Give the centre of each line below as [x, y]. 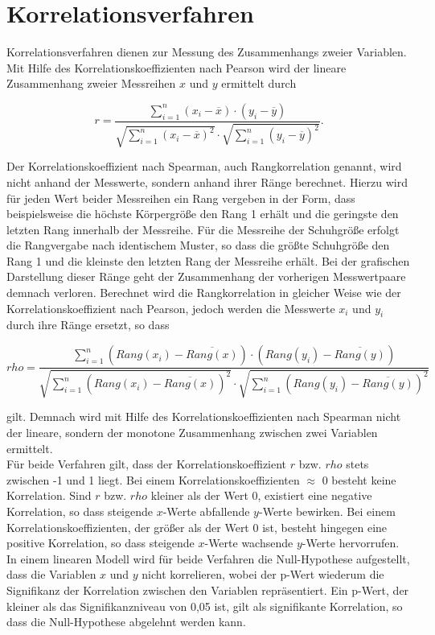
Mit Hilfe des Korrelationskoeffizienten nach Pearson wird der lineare [176, 67]
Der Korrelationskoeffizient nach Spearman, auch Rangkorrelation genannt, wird [204, 166]
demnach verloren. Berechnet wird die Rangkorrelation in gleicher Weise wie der [204, 293]
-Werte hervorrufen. [351, 543]
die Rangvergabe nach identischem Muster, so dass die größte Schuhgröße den [198, 245]
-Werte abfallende [206, 511]
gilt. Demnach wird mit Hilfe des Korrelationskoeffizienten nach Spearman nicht [204, 416]
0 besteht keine [359, 479]
